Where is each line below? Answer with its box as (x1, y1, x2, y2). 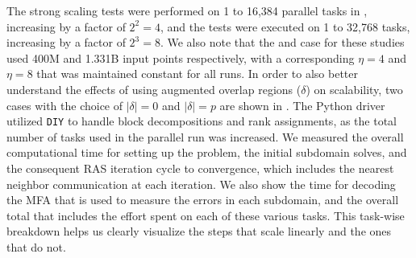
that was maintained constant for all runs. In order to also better (36, 65, 359, 82)
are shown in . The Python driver (219, 96, 385, 113)
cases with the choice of (6, 96, 123, 113)
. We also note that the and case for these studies (160, 34, 405, 51)
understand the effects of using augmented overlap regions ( (6, 80, 302, 97)
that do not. (6, 238, 66, 255)
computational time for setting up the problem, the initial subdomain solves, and (6, 144, 407, 161)
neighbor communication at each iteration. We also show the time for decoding (6, 175, 396, 192)
